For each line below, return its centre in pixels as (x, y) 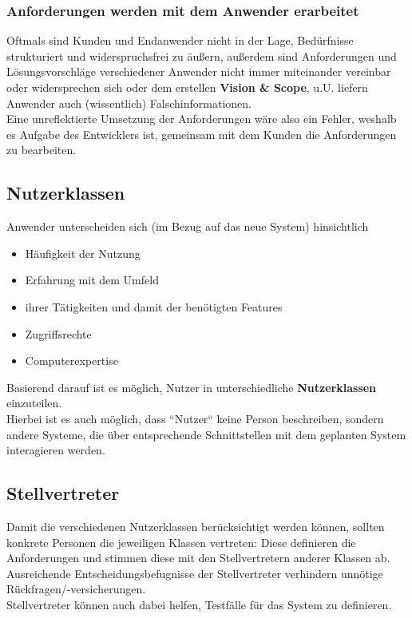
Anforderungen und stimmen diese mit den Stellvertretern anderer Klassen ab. (198, 558)
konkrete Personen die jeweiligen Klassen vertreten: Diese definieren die (181, 542)
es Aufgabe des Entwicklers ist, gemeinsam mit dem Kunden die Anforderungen (202, 134)
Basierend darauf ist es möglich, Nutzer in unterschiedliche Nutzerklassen (192, 387)
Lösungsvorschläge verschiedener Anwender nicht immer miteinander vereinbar (199, 71)
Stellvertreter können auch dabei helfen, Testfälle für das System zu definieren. (199, 604)
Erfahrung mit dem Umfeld (92, 280)
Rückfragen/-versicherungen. (76, 589)
